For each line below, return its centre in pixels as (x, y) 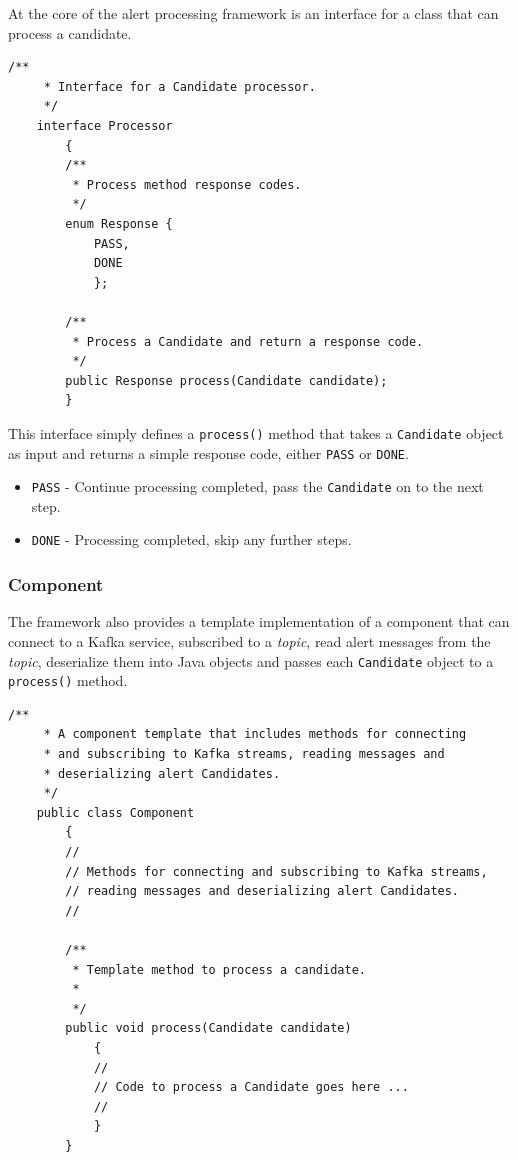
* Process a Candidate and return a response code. (248, 341)
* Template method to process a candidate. (219, 969)
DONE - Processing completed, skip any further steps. (191, 539)
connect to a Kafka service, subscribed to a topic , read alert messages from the (249, 640)
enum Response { (119, 223)
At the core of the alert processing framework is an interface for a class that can (253, 13)
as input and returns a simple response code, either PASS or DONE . (208, 452)
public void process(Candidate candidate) (208, 1028)
